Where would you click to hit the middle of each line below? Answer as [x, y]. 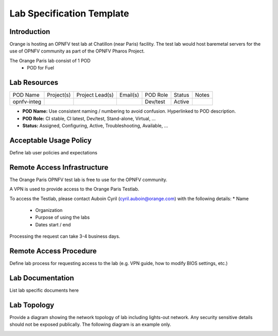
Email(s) [129, 95]
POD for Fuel [40, 68]
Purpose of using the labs [63, 217]
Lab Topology [32, 305]
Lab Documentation [42, 278]
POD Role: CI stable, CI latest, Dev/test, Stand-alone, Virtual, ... [89, 118]
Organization [49, 210]
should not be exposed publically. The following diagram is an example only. [90, 325]
